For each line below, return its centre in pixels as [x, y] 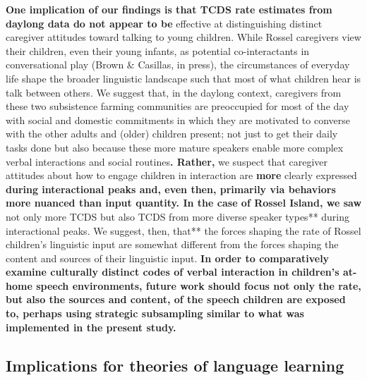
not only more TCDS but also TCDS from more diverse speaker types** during [178, 216]
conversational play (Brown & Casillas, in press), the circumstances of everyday [178, 65]
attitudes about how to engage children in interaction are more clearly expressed [181, 175]
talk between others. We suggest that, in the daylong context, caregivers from [174, 92]
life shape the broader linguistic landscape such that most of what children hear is [183, 78]
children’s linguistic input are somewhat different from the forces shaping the [172, 244]
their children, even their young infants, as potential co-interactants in [158, 50]
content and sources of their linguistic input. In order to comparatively [168, 258]
